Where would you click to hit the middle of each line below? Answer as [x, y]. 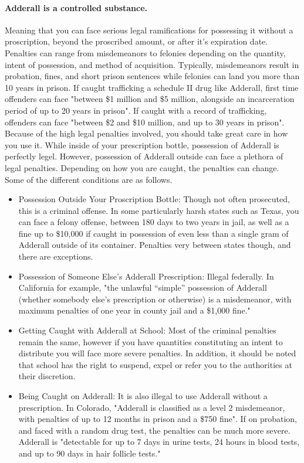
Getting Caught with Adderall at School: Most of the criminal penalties [147, 330]
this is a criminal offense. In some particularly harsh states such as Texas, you [159, 210]
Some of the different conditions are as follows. [89, 179]
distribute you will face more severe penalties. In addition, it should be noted [157, 353]
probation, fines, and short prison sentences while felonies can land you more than [152, 76]
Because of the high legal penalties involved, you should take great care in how [146, 133]
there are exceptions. [56, 256]
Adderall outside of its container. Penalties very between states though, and [155, 245]
